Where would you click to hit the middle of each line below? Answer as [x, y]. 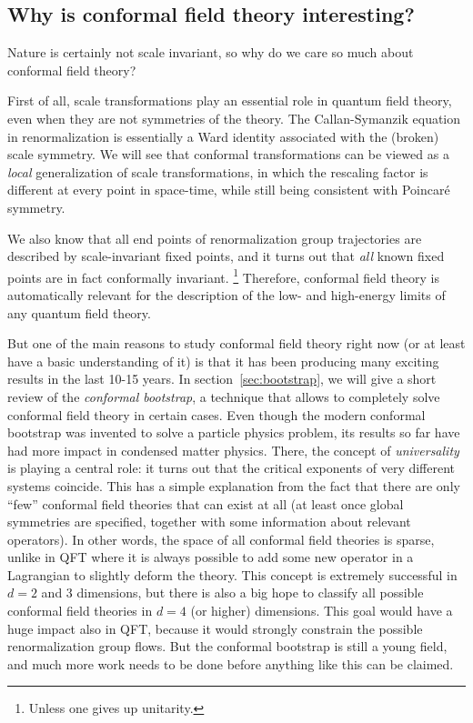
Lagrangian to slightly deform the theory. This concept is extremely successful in [232, 574]
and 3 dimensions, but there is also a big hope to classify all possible [232, 592]
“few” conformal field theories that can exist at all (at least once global [206, 503]
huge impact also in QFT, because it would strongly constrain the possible [215, 628]
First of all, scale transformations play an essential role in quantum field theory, [230, 100]
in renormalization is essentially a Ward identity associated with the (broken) [223, 136]
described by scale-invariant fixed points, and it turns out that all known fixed [226, 256]
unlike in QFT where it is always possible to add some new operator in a [211, 557]
